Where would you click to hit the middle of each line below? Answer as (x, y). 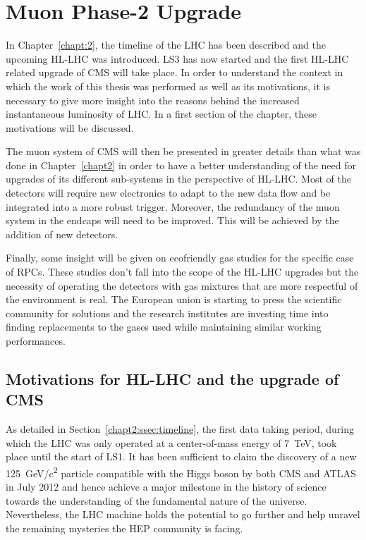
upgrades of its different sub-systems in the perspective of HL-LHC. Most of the (178, 179)
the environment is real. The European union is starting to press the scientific (174, 299)
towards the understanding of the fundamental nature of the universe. (157, 500)
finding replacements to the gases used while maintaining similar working (164, 327)
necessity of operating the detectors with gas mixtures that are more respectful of (182, 285)
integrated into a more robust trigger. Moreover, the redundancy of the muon (173, 206)
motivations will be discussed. (70, 127)
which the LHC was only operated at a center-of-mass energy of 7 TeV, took (171, 442)
